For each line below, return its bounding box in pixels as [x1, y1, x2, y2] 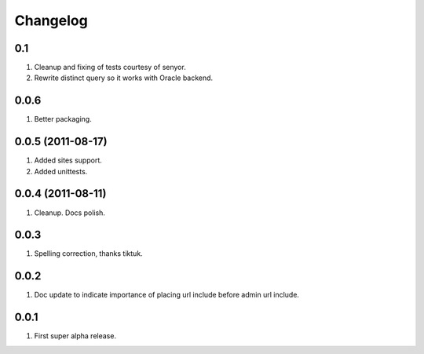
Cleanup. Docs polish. [34, 208, 106, 217]
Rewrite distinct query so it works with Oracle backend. [34, 73, 214, 82]
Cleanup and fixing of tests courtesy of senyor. [34, 63, 186, 72]
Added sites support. [34, 155, 102, 165]
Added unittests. [34, 166, 88, 176]
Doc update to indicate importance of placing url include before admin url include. [34, 290, 300, 300]
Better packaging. [34, 115, 92, 124]
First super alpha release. [34, 331, 117, 341]
